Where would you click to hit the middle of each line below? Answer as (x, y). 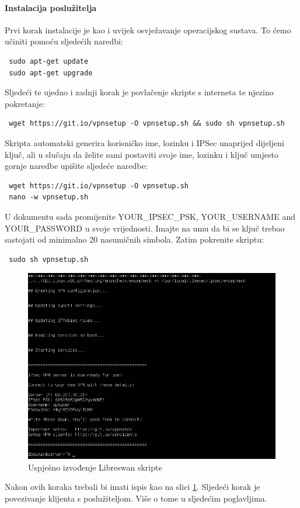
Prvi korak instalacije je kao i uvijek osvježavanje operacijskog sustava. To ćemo (148, 30)
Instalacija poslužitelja (51, 7)
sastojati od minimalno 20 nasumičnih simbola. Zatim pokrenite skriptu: (134, 239)
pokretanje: (25, 103)
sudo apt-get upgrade (51, 73)
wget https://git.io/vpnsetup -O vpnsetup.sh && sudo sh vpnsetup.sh (147, 124)
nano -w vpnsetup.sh (49, 197)
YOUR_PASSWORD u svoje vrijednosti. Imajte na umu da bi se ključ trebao (145, 228)
